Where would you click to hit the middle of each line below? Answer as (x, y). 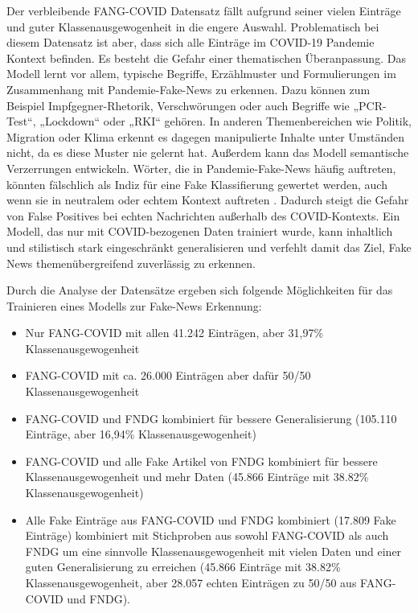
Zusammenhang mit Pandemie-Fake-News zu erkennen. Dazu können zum (189, 89)
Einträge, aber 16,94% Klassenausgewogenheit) (141, 434)
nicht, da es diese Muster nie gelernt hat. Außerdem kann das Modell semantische (208, 152)
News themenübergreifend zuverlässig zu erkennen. (131, 263)
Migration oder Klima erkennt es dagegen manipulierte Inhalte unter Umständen (206, 136)
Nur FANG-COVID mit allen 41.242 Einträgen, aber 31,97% (174, 333)
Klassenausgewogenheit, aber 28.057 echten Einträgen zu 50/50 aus (191, 582)
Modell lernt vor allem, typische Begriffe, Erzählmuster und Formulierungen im (201, 74)
